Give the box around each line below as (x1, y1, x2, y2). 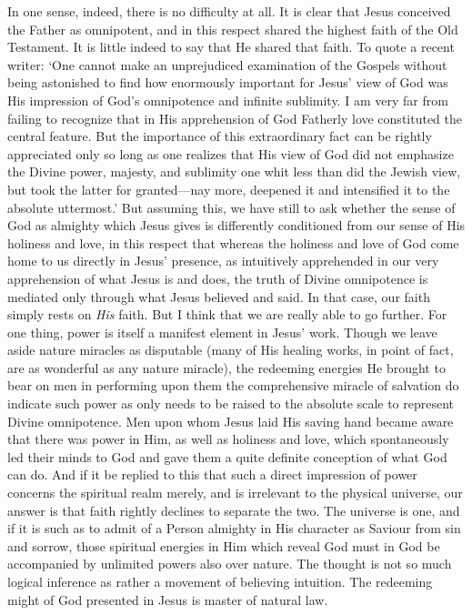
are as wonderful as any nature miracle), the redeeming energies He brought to (7, 358, 446, 377)
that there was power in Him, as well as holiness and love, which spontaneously (7, 429, 449, 449)
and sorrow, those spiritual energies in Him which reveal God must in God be (7, 536, 440, 555)
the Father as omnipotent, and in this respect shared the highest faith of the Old (7, 19, 458, 38)
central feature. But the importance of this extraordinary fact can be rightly (7, 126, 432, 146)
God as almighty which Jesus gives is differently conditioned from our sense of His (7, 216, 466, 235)
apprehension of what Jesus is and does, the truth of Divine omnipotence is (7, 268, 428, 287)
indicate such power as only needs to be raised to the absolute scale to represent (7, 394, 455, 413)
